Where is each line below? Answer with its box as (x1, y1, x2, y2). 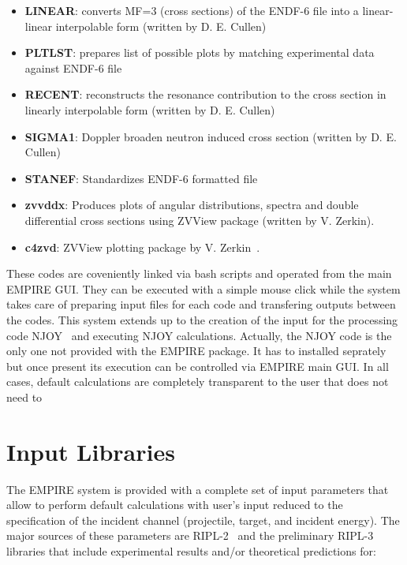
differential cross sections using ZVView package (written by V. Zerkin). (24, 211, 375, 228)
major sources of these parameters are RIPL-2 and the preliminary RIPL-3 (6, 527, 374, 544)
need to (6, 388, 43, 405)
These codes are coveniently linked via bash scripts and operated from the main (6, 265, 392, 282)
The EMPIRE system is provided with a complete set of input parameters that (6, 481, 389, 497)
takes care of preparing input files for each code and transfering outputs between (6, 296, 396, 312)
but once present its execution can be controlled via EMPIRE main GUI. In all (6, 357, 389, 374)
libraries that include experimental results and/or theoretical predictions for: (6, 542, 376, 559)
